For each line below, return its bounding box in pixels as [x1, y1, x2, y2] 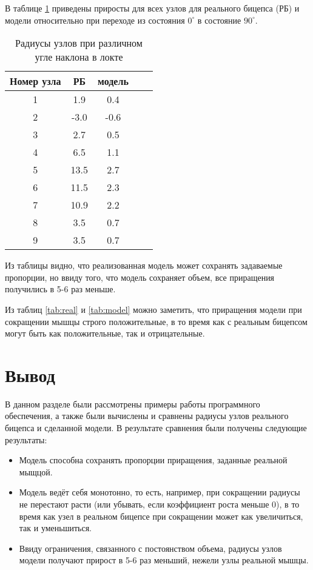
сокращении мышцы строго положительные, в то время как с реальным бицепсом [5, 315, 308, 327]
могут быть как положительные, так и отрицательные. [5, 327, 205, 340]
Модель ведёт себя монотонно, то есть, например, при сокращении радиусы [19, 486, 300, 498]
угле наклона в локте [35, 50, 123, 64]
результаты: [5, 433, 47, 446]
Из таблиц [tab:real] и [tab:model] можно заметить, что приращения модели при [5, 303, 302, 315]
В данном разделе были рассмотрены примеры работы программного [5, 397, 260, 410]
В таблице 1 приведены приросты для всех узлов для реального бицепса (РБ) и [5, 2, 300, 14]
